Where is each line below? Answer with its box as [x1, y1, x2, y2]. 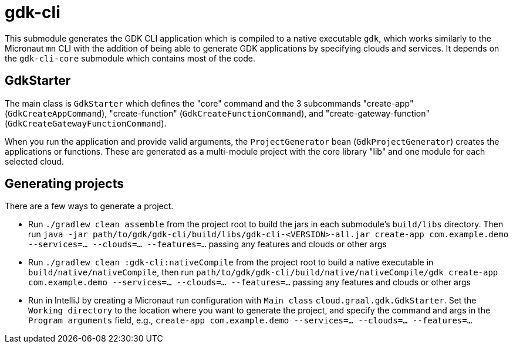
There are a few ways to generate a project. [5, 201, 174, 211]
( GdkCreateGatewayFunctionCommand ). [5, 118, 167, 128]
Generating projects [5, 176, 124, 192]
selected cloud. [5, 156, 64, 166]
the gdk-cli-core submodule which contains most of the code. [5, 53, 256, 63]
